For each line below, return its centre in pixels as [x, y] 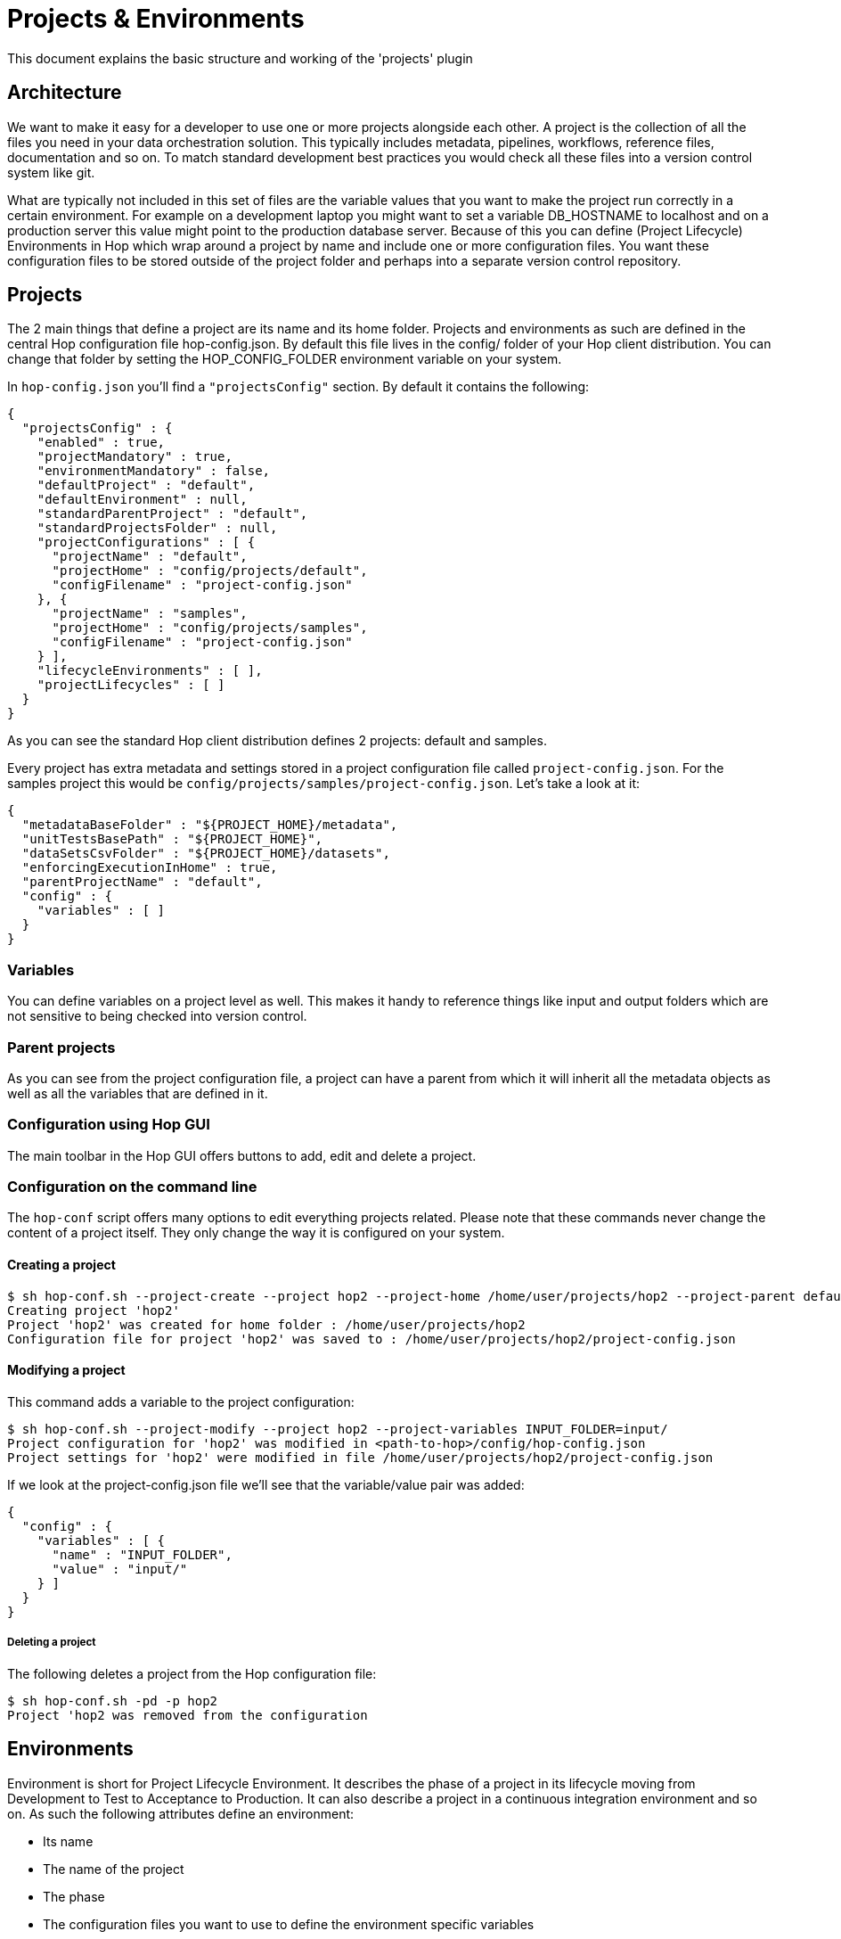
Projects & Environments [156, 19]
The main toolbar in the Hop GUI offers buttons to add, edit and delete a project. [242, 1155]
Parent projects [61, 1047]
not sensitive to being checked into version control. [157, 1016]
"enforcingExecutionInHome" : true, [150, 868]
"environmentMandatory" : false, [154, 471]
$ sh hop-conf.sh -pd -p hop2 [113, 1701]
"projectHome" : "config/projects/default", [210, 571]
